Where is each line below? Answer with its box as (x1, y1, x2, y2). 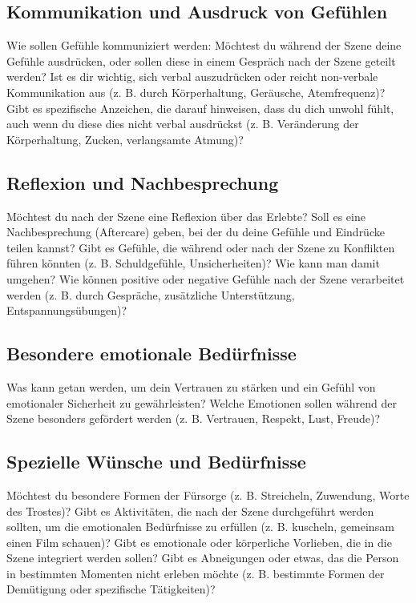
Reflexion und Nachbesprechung (6, 170, 279, 195)
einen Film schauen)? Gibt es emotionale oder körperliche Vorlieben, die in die (6, 533, 392, 550)
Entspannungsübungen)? (6, 302, 127, 319)
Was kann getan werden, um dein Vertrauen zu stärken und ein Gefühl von (6, 378, 376, 395)
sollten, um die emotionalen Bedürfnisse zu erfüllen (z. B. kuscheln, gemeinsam (6, 518, 394, 535)
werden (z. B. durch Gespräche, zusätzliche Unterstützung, (6, 286, 295, 303)
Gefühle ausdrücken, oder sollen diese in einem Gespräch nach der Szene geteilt (6, 52, 396, 69)
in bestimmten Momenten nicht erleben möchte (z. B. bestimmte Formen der (6, 565, 385, 581)
